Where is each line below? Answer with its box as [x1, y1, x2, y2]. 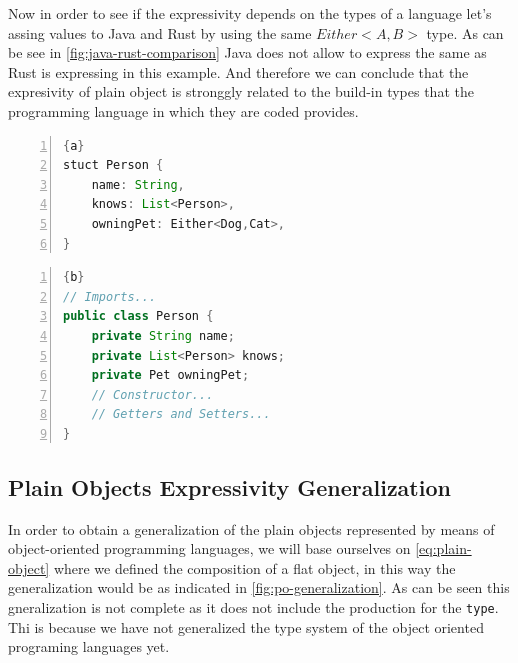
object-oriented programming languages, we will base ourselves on [8, 538, 411, 559]
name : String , [91, 177, 185, 192]
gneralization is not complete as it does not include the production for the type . [8, 597, 499, 618]
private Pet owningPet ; [91, 368, 250, 383]
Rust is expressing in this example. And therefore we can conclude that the [8, 61, 469, 82]
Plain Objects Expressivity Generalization [8, 471, 451, 502]
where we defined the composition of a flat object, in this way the [53, 557, 456, 578]
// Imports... [63, 289, 157, 304]
